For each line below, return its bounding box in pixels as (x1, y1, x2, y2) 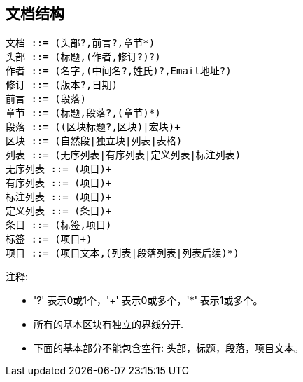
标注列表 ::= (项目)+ (6, 191, 112, 203)
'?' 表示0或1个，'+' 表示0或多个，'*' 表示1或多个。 (34, 294, 263, 307)
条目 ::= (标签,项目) (6, 219, 112, 231)
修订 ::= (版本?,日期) (6, 79, 118, 91)
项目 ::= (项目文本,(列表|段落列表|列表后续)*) (6, 247, 239, 259)
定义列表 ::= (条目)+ (6, 205, 112, 217)
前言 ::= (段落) (6, 93, 87, 105)
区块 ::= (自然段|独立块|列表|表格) (6, 135, 183, 147)
